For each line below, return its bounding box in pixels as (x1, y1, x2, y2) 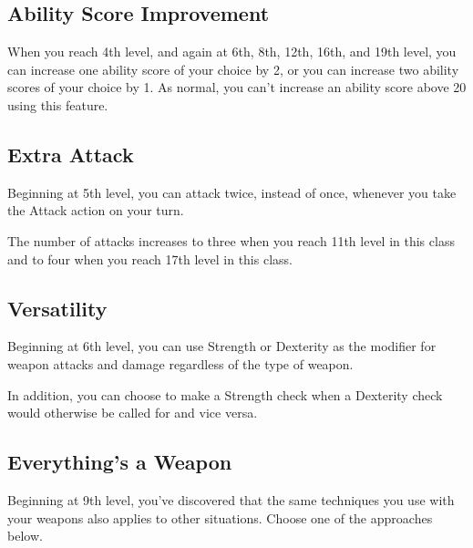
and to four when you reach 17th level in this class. (7, 249, 293, 268)
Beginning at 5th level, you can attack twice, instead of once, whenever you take (7, 182, 457, 202)
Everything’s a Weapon (7, 448, 232, 476)
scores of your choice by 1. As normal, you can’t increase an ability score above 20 (7, 78, 467, 97)
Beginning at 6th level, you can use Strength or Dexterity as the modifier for (7, 336, 437, 356)
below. (7, 526, 43, 545)
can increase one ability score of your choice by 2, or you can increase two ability (7, 59, 459, 78)
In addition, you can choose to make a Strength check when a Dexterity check (7, 385, 443, 404)
